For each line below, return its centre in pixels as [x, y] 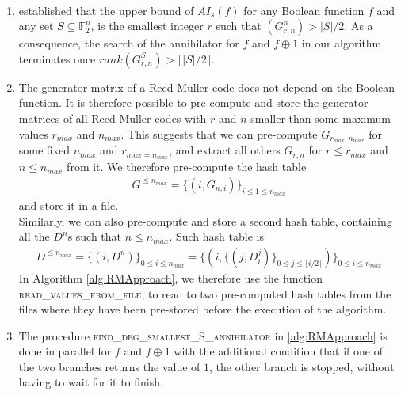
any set [36, 26]
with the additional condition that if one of [279, 351]
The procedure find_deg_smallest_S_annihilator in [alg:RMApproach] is [203, 335]
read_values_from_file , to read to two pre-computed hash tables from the [205, 293]
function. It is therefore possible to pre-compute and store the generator [193, 103]
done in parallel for [65, 351]
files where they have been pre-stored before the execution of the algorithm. [202, 309]
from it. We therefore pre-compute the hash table [187, 167]
